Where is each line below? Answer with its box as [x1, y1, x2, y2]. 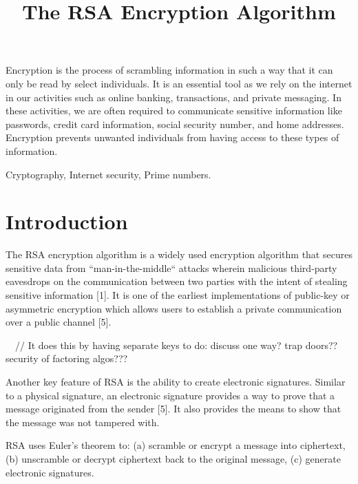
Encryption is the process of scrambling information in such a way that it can [6, 63, 333, 77]
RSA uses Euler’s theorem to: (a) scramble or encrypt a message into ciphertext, [6, 438, 346, 452]
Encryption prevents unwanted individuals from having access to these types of [6, 130, 339, 145]
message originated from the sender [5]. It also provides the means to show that [6, 401, 341, 416]
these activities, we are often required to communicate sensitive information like [6, 103, 342, 118]
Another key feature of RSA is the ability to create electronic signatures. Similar [6, 375, 346, 388]
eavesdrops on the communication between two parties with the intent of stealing [6, 274, 348, 288]
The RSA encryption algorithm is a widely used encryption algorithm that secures [6, 247, 352, 262]
